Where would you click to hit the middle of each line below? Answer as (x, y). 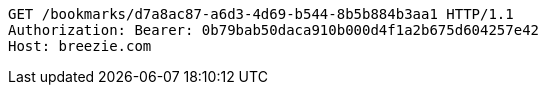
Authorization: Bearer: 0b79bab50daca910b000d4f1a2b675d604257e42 (274, 30)
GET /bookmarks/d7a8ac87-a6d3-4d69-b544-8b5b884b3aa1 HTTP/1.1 (261, 14)
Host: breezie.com (80, 46)
